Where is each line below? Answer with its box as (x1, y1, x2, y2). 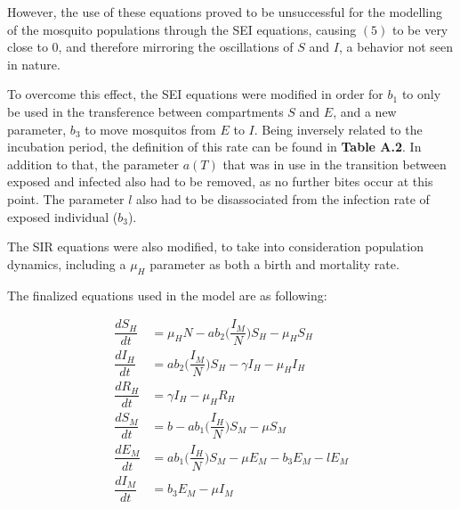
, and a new (333, 102, 397, 120)
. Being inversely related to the (254, 119, 423, 138)
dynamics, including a (7, 254, 126, 273)
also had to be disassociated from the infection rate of (136, 189, 430, 208)
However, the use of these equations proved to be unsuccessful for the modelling (7, 3, 442, 21)
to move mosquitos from (85, 119, 216, 138)
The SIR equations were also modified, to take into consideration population (7, 237, 424, 256)
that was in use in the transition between (222, 154, 447, 173)
